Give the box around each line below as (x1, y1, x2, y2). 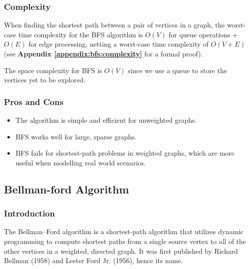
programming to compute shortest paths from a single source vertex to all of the (4, 236, 246, 246)
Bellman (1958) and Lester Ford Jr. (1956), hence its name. (4, 255, 183, 266)
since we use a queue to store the (128, 65, 227, 75)
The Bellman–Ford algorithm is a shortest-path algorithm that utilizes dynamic (4, 226, 244, 237)
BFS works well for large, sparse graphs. (15, 131, 137, 141)
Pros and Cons (4, 95, 63, 108)
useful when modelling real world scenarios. (15, 157, 146, 167)
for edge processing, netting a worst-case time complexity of (28, 39, 209, 49)
